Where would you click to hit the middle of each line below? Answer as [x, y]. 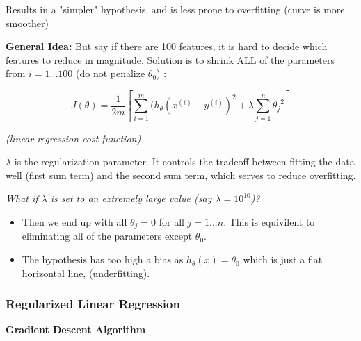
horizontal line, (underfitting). [86, 273]
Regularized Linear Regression [93, 304]
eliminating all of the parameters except [107, 236]
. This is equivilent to [269, 222]
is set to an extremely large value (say [131, 198]
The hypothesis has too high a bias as [103, 259]
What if [22, 198]
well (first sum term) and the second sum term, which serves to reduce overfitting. [181, 175]
